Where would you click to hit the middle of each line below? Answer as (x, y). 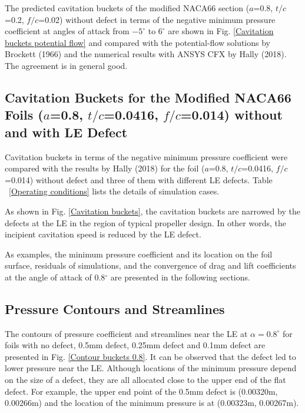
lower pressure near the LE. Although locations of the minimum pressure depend (151, 368)
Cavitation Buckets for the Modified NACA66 (148, 97)
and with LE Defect (66, 132)
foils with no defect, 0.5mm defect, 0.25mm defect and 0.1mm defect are (135, 345)
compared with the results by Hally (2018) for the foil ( (105, 168)
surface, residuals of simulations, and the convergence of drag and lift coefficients (150, 265)
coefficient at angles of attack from (67, 31)
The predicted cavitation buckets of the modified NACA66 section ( (127, 8)
